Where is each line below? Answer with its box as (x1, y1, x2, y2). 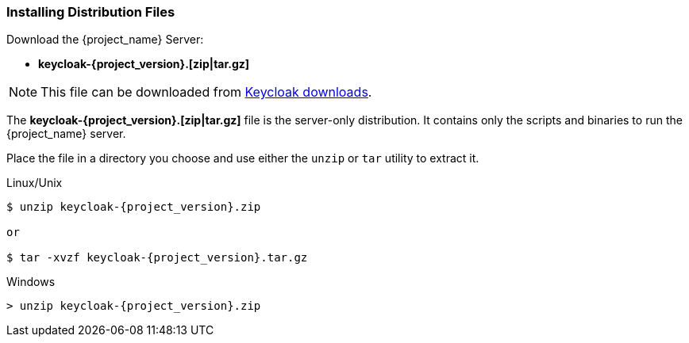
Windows (6, 275, 56, 289)
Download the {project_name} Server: (6, 32, 204, 47)
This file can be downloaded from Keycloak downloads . (40, 84, 372, 101)
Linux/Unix (6, 176, 63, 190)
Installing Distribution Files (6, 4, 175, 20)
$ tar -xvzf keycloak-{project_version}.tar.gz (6, 251, 308, 265)
